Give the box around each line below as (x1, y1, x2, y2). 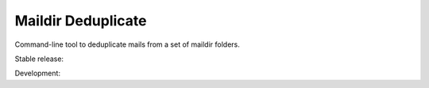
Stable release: (14, 54, 64, 63)
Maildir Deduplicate (14, 12, 147, 29)
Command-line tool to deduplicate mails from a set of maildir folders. (14, 40, 240, 49)
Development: (14, 68, 61, 78)
